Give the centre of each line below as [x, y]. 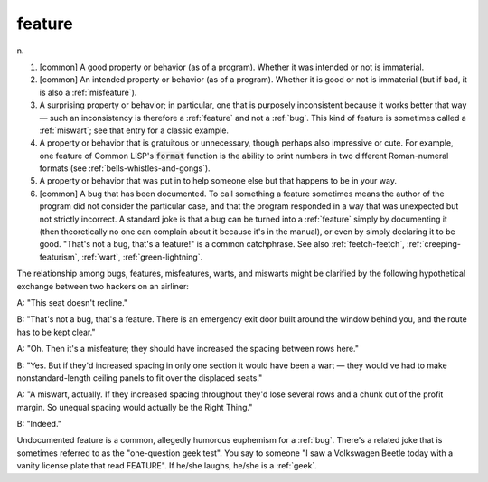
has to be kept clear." [56, 332]
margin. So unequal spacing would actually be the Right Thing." [135, 407]
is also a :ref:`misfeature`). [88, 92]
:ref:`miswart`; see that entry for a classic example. [134, 130]
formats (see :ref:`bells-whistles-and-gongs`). [125, 168]
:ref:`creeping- [434, 244]
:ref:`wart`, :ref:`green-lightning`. [142, 257]
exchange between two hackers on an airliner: [103, 286]
